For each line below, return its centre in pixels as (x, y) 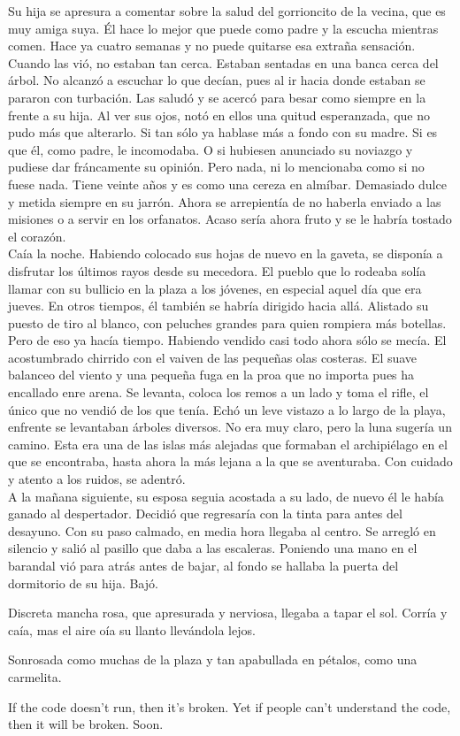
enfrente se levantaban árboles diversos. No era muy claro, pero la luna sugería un (230, 427)
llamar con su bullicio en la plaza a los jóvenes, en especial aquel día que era (215, 288)
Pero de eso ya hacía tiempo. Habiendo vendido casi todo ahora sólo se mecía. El (227, 340)
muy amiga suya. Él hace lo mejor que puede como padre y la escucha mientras (223, 28)
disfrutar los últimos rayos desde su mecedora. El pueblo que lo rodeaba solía (217, 270)
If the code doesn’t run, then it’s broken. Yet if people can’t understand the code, (230, 706)
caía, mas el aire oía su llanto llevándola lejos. (132, 629)
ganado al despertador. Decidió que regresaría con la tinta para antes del (205, 514)
